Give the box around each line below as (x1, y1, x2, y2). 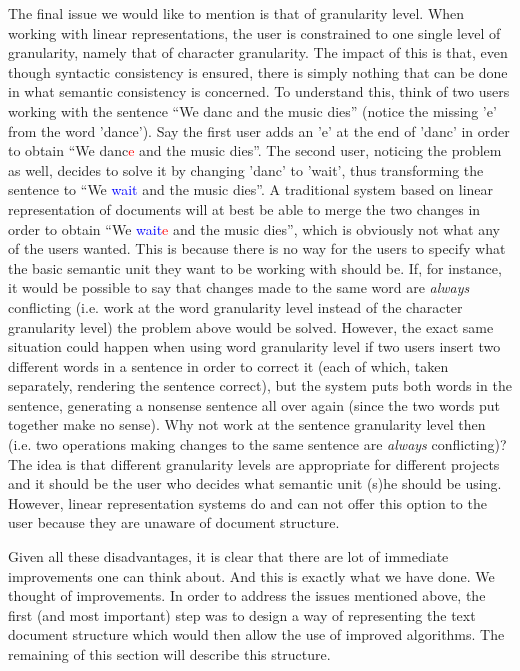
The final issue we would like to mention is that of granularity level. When (8, 3, 465, 23)
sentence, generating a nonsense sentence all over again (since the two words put (8, 394, 501, 415)
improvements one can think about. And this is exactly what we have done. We (8, 565, 495, 586)
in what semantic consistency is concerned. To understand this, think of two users (8, 81, 510, 102)
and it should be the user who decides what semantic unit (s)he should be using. (8, 473, 502, 494)
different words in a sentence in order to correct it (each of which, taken (8, 355, 449, 376)
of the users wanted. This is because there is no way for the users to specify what (8, 238, 506, 259)
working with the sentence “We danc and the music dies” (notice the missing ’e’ (8, 100, 497, 121)
